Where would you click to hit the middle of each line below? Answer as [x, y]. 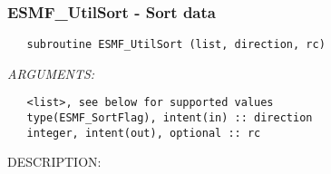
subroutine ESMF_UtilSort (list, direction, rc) [176, 45]
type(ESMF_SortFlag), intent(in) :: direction [170, 118]
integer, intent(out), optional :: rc [144, 133]
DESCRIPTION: [54, 162]
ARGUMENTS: [51, 73]
